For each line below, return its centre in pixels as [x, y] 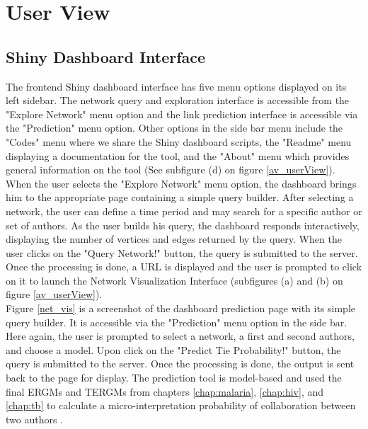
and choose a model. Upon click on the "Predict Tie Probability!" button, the [173, 349]
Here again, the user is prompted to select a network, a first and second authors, [180, 336]
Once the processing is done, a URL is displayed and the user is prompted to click [184, 267]
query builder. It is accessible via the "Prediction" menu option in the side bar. [177, 322]
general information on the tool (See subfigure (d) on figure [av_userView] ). [171, 170]
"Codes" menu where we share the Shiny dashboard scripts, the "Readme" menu [179, 141]
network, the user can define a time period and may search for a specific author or [184, 211]
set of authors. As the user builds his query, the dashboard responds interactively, [183, 225]
